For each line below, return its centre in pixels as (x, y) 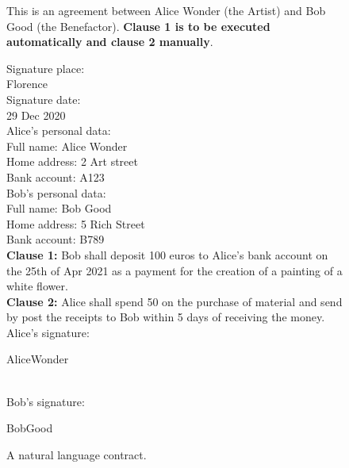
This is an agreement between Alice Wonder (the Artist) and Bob (166, 10)
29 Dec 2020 (36, 115)
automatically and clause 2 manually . (110, 42)
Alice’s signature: (48, 332)
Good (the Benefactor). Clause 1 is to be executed (138, 26)
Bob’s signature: (46, 401)
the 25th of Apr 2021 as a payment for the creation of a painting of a (174, 270)
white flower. (37, 286)
